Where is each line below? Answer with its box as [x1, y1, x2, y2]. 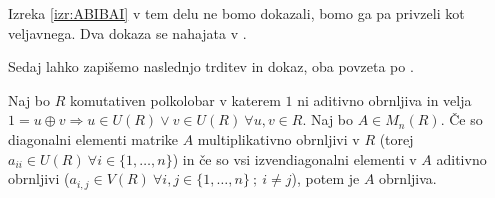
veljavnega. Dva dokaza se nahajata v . [8, 22, 247, 43]
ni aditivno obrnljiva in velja [297, 89, 472, 110]
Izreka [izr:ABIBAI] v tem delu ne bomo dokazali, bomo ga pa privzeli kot [8, 3, 465, 23]
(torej [379, 128, 414, 149]
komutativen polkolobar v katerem [69, 89, 281, 110]
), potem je [291, 168, 360, 189]
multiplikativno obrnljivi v [197, 128, 360, 149]
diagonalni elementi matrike [8, 128, 178, 149]
